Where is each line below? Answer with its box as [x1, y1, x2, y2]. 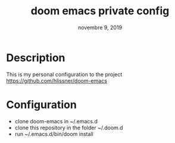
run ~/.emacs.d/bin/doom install [14, 130, 93, 138]
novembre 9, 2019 [77, 24, 123, 31]
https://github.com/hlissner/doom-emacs [6, 77, 107, 84]
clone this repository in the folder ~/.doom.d [14, 124, 123, 131]
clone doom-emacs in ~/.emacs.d [14, 117, 98, 125]
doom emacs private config [30, 4, 170, 18]
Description [6, 51, 65, 64]
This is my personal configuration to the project [6, 70, 123, 78]
